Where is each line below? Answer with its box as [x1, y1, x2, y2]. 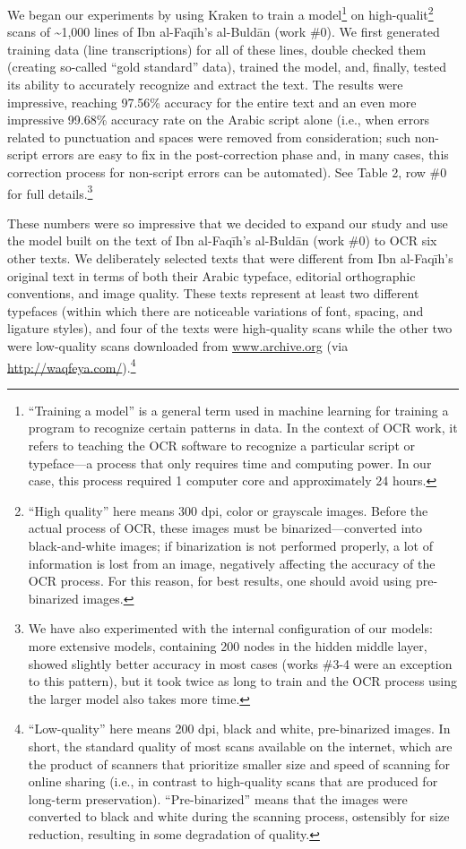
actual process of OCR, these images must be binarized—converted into [28, 519, 423, 537]
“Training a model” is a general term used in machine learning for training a [28, 400, 449, 419]
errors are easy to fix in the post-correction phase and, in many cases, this [42, 145, 449, 164]
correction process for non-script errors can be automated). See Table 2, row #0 [7, 163, 447, 181]
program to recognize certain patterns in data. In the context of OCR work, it [28, 418, 458, 437]
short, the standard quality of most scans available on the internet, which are [28, 736, 453, 755]
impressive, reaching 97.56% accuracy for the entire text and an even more [7, 92, 417, 111]
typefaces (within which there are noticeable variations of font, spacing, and [7, 301, 424, 320]
